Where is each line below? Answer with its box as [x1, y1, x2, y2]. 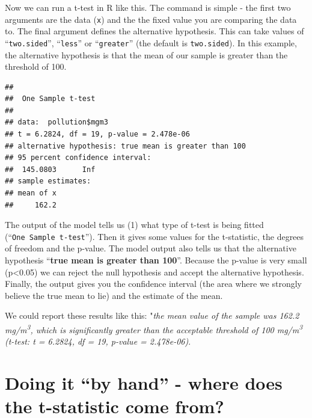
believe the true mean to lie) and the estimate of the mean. [5, 289, 223, 301]
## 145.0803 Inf [5, 165, 96, 174]
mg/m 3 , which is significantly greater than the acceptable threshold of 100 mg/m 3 [5, 322, 303, 336]
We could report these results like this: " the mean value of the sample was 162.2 [5, 309, 299, 322]
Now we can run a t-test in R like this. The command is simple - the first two [5, 1, 291, 13]
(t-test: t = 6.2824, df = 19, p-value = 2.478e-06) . [5, 335, 191, 348]
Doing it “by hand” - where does [5, 370, 283, 395]
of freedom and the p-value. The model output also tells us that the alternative [5, 242, 296, 254]
